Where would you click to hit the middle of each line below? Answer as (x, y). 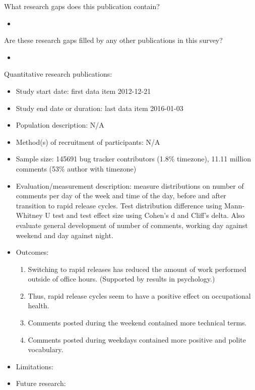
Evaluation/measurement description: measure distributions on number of (130, 185)
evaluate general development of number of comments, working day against (132, 225)
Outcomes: (32, 252)
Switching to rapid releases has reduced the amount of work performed (137, 269)
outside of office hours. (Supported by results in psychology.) (121, 279)
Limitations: (35, 366)
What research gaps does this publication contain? (82, 6)
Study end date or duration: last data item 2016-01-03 (100, 108)
